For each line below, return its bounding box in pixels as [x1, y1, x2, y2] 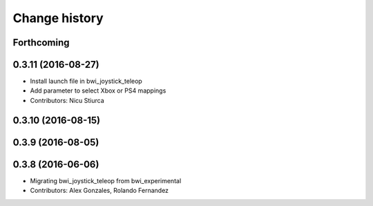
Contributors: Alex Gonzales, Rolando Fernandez [30, 187, 169, 195]
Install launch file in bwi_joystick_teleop [30, 77, 143, 86]
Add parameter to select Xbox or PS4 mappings [30, 86, 166, 95]
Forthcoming [12, 37, 70, 48]
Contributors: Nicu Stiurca [30, 96, 105, 104]
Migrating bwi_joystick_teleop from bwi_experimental [30, 176, 182, 185]
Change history [12, 10, 104, 26]
